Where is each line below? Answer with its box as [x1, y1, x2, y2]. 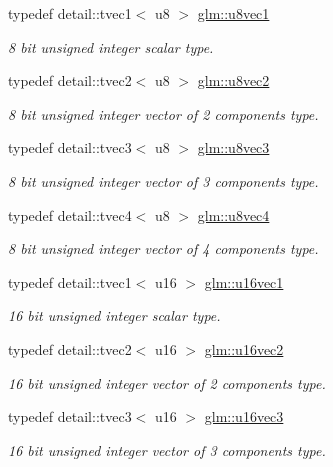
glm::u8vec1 [197, 3, 270, 23]
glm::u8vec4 [197, 204, 270, 225]
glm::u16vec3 [204, 406, 284, 427]
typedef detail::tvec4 [8, 204, 132, 225]
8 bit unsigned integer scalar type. [8, 36, 214, 57]
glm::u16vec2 [204, 338, 284, 359]
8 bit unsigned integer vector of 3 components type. [8, 170, 319, 191]
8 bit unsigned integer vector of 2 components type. [8, 103, 319, 124]
